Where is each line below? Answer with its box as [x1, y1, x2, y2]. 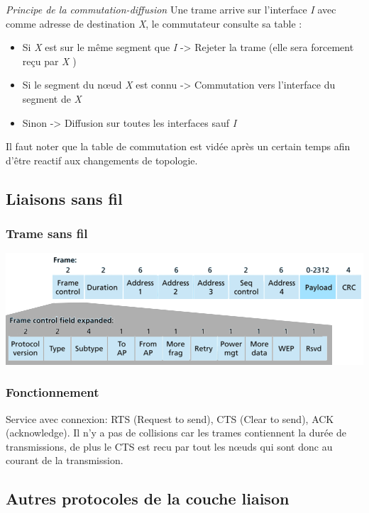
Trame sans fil [6, 225, 88, 242]
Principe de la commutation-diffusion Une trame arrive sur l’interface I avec [6, 2, 336, 16]
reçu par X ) [22, 53, 77, 68]
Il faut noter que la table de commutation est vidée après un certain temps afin [6, 139, 351, 154]
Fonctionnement [6, 383, 99, 401]
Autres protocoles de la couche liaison [6, 487, 290, 509]
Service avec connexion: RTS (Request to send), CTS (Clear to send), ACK [6, 411, 334, 426]
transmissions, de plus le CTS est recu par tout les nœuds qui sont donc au [6, 439, 333, 453]
